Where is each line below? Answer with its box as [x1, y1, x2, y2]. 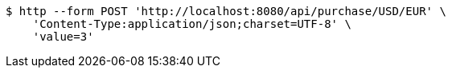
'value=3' [32, 30, 94, 43]
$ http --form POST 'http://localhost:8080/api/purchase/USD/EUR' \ [6, 5, 446, 18]
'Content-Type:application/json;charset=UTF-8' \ [32, 18, 351, 30]
